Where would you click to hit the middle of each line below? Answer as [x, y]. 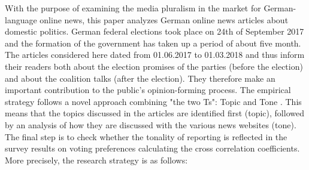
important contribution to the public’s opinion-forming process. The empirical [148, 90]
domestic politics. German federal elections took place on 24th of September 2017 [154, 31]
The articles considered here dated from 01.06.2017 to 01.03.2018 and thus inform [155, 55]
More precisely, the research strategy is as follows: [96, 160]
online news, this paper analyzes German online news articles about [164, 19]
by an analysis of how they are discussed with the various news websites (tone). [151, 124]
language [21, 19]
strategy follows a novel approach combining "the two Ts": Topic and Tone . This [153, 101]
